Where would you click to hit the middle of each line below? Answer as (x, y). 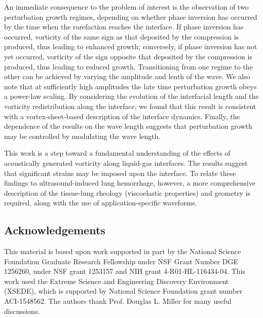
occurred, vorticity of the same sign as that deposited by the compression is (122, 36)
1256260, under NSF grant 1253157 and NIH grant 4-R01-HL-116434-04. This (125, 271)
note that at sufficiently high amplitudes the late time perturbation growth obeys (130, 86)
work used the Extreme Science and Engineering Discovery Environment (117, 281)
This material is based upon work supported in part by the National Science (123, 251)
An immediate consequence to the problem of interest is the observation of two (126, 7)
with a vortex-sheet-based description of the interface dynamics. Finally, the (122, 116)
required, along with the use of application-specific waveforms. (101, 203)
